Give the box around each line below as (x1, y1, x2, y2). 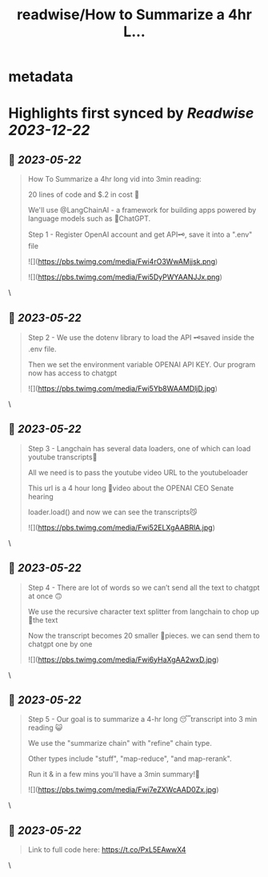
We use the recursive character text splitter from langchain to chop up (27, 607, 260, 616)
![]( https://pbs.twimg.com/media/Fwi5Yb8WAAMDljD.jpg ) (27, 384, 218, 393)
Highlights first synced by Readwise (8, 104, 254, 122)
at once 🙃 (27, 591, 62, 601)
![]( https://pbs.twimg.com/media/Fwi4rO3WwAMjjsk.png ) (27, 257, 218, 266)
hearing (27, 491, 54, 501)
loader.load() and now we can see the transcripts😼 (27, 507, 198, 517)
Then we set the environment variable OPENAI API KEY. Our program (27, 360, 256, 369)
